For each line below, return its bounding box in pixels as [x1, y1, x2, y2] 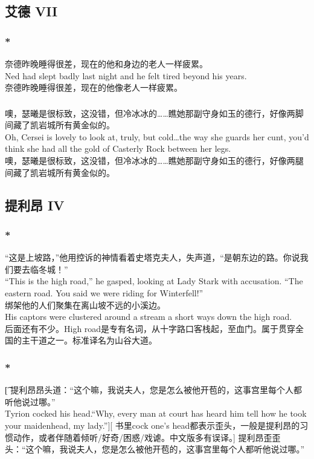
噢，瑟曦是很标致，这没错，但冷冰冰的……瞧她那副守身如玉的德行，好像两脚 [5, 106, 304, 119]
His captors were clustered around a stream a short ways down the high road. [5, 310, 292, 323]
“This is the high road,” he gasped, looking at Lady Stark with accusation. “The [5, 275, 303, 287]
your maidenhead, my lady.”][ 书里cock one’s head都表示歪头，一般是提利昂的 [5, 419, 300, 432]
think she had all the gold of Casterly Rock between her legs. [5, 142, 231, 155]
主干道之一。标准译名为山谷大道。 [21, 334, 157, 347]
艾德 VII [5, 2, 58, 21]
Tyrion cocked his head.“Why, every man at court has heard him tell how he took [5, 407, 307, 420]
